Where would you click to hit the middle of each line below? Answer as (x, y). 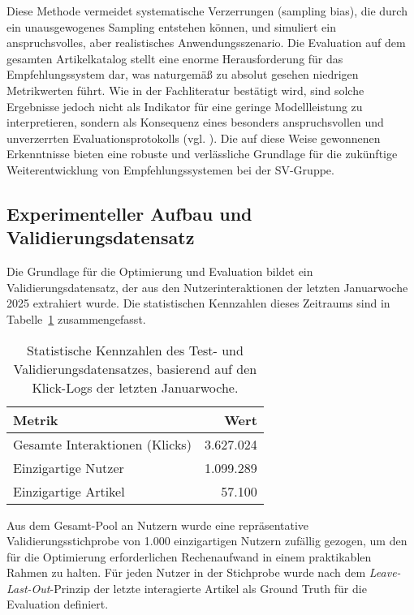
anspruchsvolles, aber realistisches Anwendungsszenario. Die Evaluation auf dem (206, 43)
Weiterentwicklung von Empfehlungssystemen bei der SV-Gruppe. (170, 169)
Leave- (385, 572)
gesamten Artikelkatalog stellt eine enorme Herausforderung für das (175, 58)
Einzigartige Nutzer (69, 467)
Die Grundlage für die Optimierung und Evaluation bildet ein (160, 271)
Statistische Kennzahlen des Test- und (135, 350)
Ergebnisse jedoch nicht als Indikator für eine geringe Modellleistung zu (185, 106)
